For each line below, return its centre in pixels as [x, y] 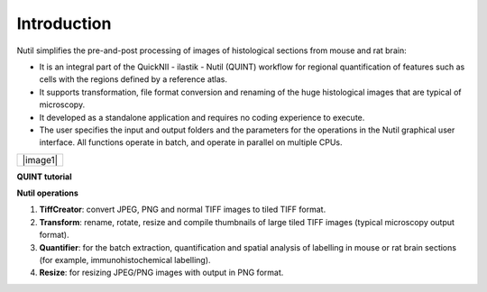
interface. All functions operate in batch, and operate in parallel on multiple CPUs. [191, 142]
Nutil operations [47, 193]
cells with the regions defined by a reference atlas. [133, 79]
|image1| [40, 160]
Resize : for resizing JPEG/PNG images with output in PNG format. [161, 273]
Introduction [64, 23]
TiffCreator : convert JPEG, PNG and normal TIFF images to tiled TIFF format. [183, 210]
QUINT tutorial [44, 177]
